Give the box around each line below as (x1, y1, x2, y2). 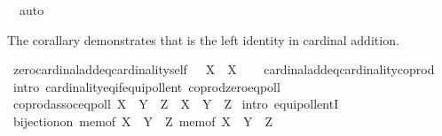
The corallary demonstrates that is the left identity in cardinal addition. (7, 30, 399, 49)
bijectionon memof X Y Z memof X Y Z (12, 111, 273, 130)
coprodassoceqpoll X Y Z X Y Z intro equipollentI (12, 94, 339, 113)
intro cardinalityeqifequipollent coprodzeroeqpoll (12, 77, 280, 95)
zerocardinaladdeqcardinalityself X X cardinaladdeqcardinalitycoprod (12, 60, 435, 79)
